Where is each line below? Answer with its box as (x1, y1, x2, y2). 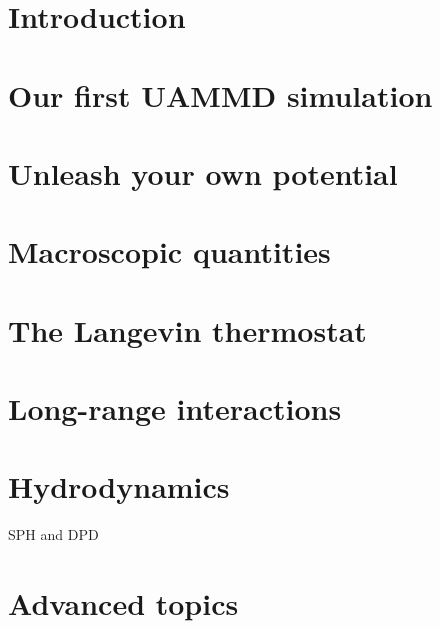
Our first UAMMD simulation (8, 74, 433, 115)
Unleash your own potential (8, 152, 398, 193)
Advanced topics (8, 583, 239, 624)
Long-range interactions (8, 388, 342, 429)
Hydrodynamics (8, 466, 230, 507)
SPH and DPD (8, 524, 99, 545)
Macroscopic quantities (8, 231, 331, 272)
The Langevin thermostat (8, 309, 367, 350)
